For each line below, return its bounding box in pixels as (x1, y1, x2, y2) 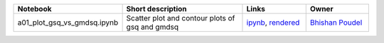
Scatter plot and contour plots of (126, 13, 235, 23)
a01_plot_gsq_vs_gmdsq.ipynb (17, 18, 119, 27)
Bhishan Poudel (309, 18, 363, 27)
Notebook (17, 4, 52, 13)
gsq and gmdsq (126, 22, 179, 32)
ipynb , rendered (246, 18, 300, 27)
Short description (126, 4, 188, 13)
